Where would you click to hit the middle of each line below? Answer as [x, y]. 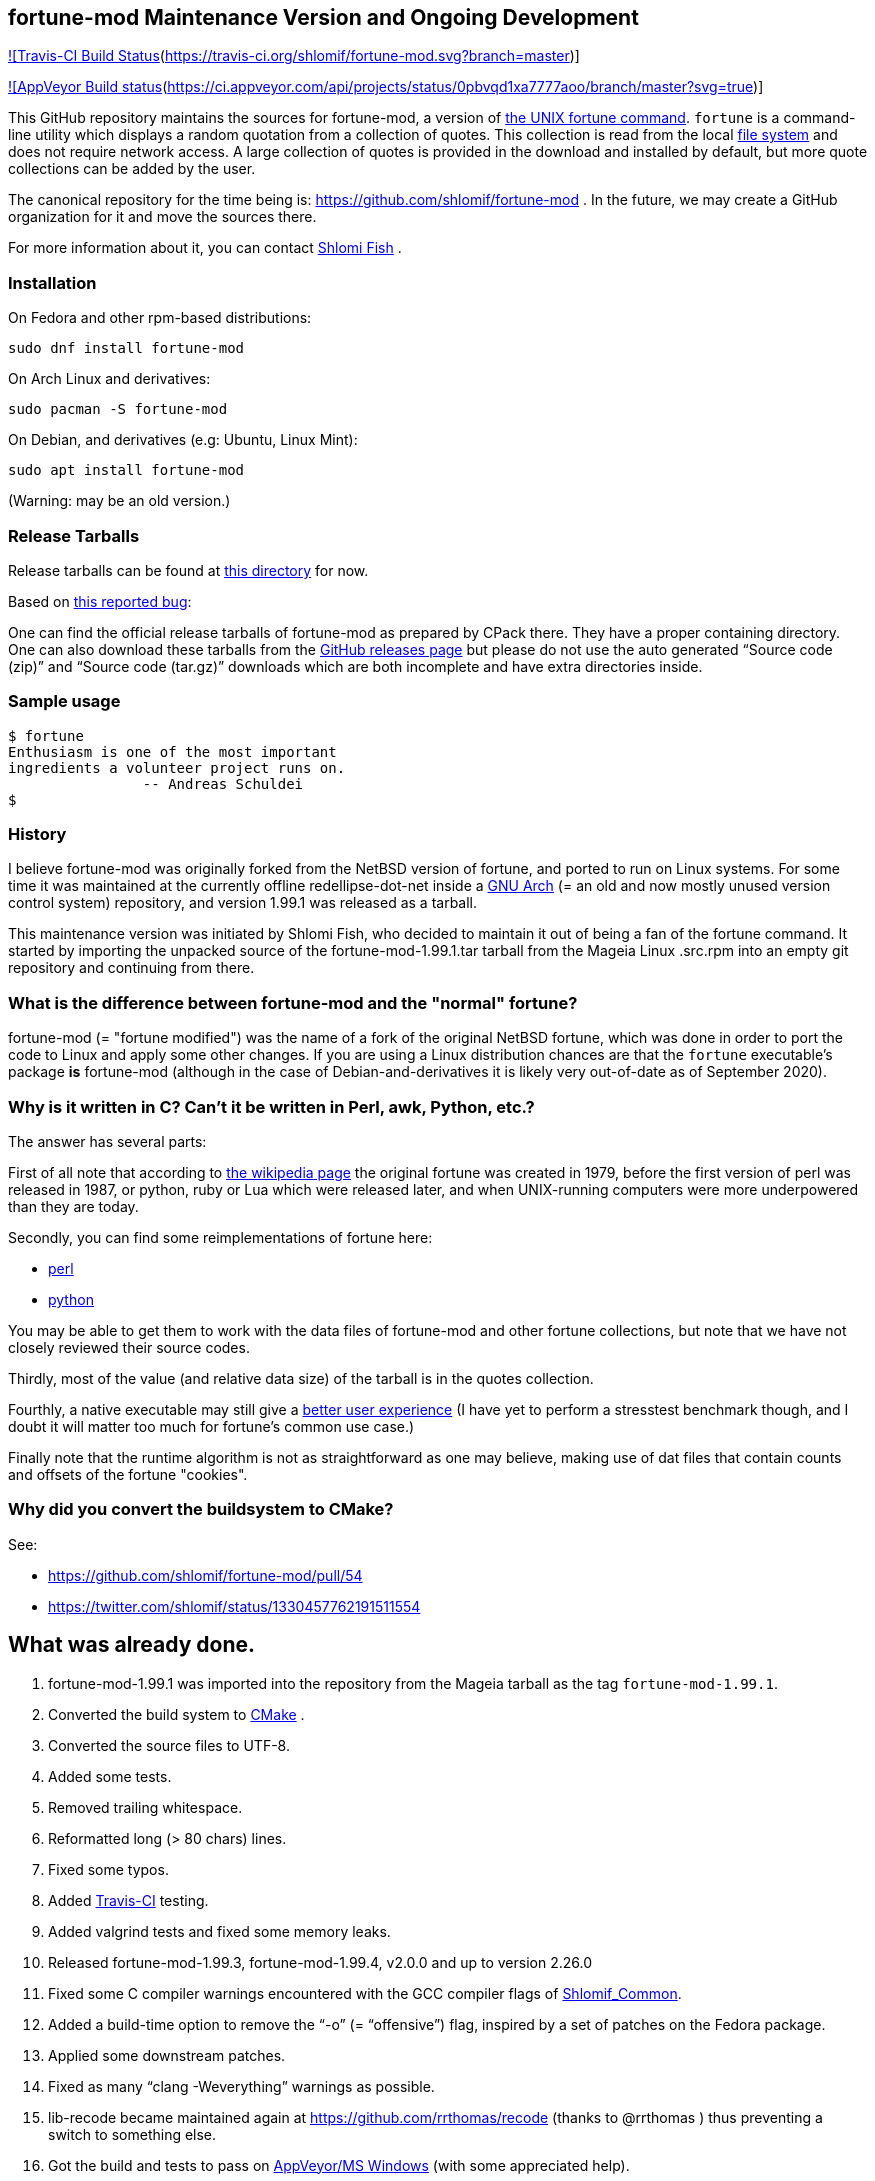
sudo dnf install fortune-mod [126, 348]
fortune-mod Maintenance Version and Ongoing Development [323, 17]
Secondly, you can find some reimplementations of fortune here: [220, 1237]
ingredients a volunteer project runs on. [177, 767]
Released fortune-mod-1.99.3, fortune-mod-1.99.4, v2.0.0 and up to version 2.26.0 [320, 1962]
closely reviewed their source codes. [129, 1347]
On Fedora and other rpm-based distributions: [160, 318]
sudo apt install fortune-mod [126, 470]
